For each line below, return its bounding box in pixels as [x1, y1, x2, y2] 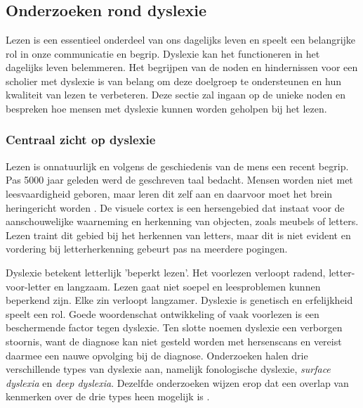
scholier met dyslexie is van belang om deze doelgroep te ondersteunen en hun [6, 73, 341, 88]
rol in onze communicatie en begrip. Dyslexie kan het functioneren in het [6, 46, 320, 60]
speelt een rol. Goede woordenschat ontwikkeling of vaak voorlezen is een [6, 306, 319, 321]
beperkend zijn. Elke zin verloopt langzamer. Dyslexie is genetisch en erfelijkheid [6, 293, 353, 307]
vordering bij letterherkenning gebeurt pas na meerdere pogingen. [6, 241, 288, 256]
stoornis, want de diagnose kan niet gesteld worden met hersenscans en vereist [6, 333, 342, 348]
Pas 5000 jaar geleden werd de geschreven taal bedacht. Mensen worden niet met [6, 172, 353, 187]
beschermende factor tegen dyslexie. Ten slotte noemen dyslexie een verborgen [6, 320, 343, 335]
